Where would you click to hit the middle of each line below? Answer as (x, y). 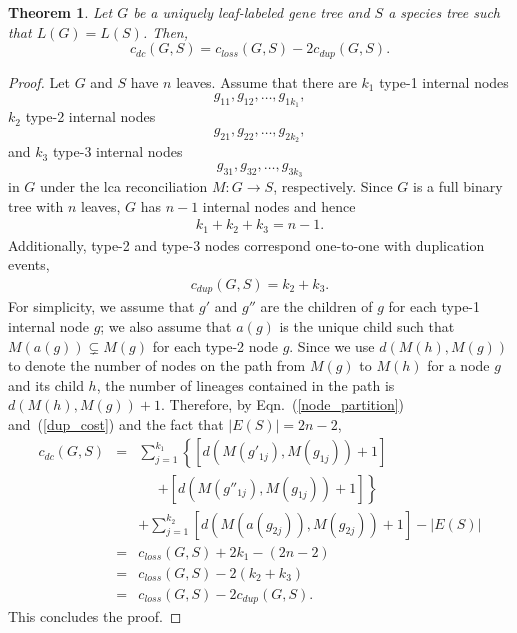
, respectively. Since (333, 186)
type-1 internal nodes (444, 81)
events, (29, 264)
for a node (458, 365)
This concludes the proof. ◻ (95, 616)
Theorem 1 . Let (60, 12)
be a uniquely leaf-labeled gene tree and (251, 12)
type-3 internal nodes (117, 151)
